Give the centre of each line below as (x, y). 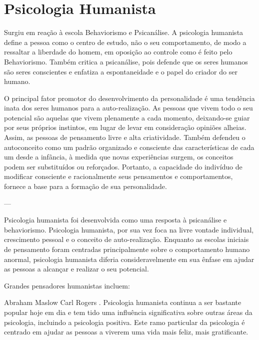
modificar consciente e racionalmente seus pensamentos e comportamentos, (118, 176)
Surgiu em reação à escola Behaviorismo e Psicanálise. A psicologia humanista (124, 32)
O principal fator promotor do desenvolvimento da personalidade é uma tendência (129, 98)
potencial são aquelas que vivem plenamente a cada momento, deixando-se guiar (127, 117)
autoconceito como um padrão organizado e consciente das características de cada (129, 147)
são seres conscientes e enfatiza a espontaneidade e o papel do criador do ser (121, 71)
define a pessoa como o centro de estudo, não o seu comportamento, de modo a (125, 42)
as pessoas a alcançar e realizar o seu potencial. (76, 269)
